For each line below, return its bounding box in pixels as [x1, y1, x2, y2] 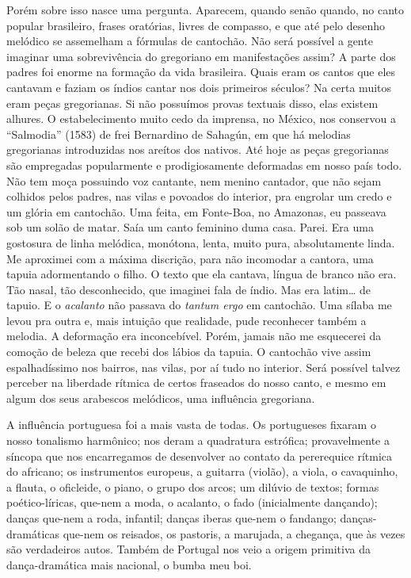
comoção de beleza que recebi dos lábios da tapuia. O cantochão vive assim [6, 343, 371, 360]
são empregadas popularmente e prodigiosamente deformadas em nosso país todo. [6, 156, 402, 173]
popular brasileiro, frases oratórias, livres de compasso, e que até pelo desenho [6, 17, 386, 33]
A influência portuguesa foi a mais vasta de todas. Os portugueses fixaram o [6, 416, 376, 433]
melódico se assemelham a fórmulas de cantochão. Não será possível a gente [6, 33, 373, 49]
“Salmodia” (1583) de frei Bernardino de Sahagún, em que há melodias [6, 125, 351, 142]
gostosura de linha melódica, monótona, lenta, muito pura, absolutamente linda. [6, 234, 395, 251]
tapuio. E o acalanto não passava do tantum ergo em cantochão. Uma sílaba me [6, 297, 392, 313]
